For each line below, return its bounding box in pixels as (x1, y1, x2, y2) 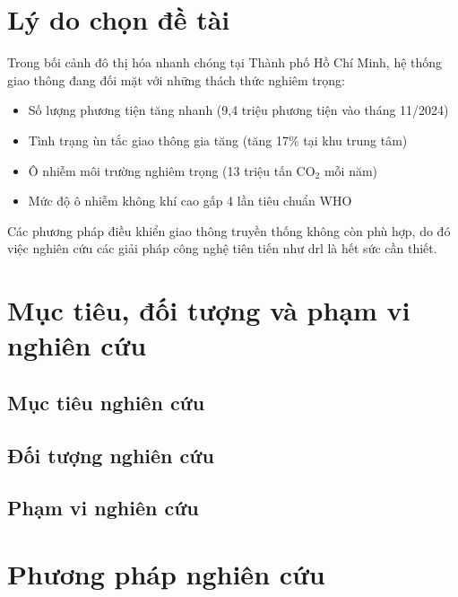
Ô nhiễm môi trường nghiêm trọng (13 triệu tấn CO (28, 161, 315, 180)
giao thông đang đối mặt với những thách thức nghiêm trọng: (7, 70, 345, 89)
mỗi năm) (324, 161, 378, 180)
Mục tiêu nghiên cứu (7, 388, 205, 416)
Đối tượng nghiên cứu (7, 441, 214, 469)
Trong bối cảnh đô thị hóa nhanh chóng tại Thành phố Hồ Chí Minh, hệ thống (7, 53, 443, 72)
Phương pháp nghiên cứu (7, 555, 325, 592)
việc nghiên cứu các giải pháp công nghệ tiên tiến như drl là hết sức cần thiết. (7, 239, 437, 258)
